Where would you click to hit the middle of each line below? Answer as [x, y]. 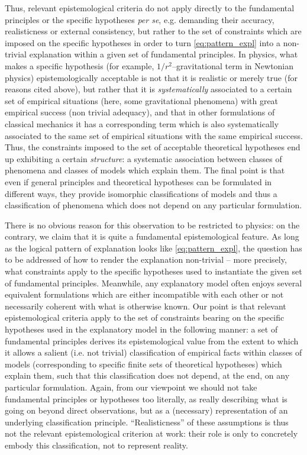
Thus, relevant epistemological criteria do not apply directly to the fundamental [150, 8]
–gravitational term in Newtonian [233, 65]
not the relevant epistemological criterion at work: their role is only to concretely [151, 433]
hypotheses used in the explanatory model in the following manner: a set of [141, 329]
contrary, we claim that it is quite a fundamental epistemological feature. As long [152, 236]
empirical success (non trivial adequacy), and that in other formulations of [140, 112]
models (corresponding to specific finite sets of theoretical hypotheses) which [143, 364]
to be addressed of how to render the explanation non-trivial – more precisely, [146, 259]
